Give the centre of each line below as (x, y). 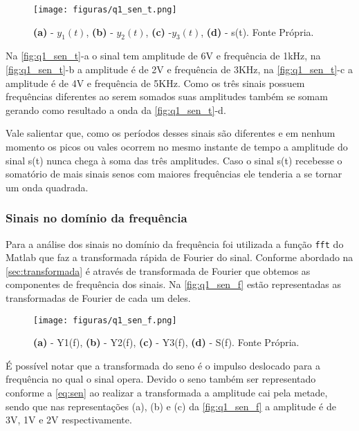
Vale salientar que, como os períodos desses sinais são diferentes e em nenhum (171, 133)
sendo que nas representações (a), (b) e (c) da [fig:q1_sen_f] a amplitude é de (171, 406)
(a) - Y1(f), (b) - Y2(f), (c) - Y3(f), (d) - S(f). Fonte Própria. (166, 342)
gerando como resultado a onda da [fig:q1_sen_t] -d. (116, 109)
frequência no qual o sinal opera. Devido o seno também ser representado (161, 379)
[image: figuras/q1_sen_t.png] (105, 10)
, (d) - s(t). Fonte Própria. (257, 31)
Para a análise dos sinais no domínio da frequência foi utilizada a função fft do (175, 243)
